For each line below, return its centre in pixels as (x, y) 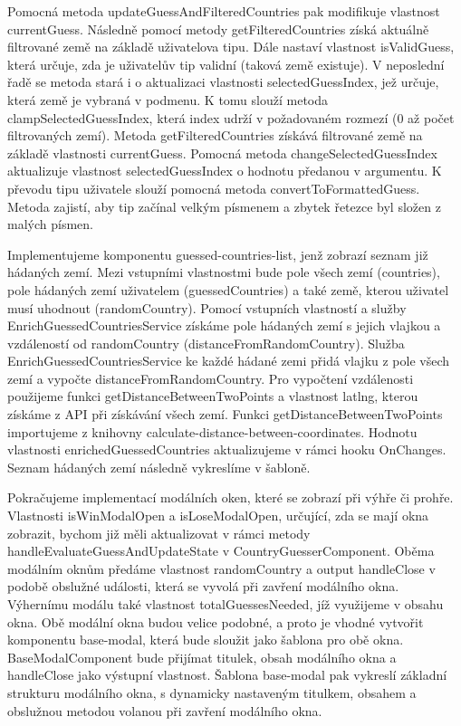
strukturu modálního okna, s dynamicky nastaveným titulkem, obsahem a (212, 692)
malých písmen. (50, 224)
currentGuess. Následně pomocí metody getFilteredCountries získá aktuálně (218, 29)
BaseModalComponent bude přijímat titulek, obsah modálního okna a (202, 657)
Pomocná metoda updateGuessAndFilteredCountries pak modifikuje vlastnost (224, 11)
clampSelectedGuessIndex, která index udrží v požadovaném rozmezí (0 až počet (231, 117)
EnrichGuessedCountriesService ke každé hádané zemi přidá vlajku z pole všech (229, 361)
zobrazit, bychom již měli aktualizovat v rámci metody (159, 533)
